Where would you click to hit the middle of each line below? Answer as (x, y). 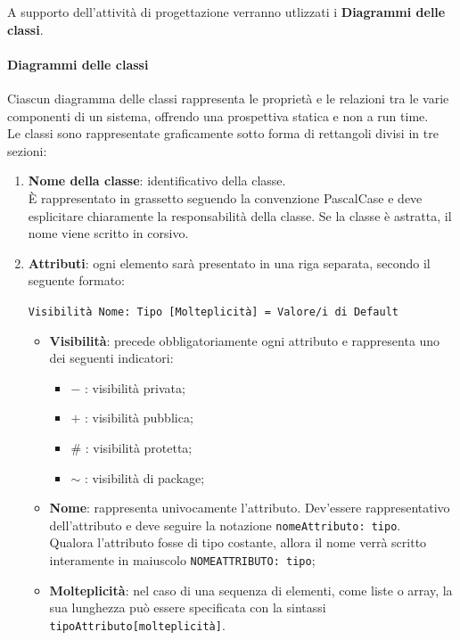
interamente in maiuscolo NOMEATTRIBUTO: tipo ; (182, 559)
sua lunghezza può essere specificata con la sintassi (188, 607)
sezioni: (27, 150)
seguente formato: (77, 280)
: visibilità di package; (144, 477)
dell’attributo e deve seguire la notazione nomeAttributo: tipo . (225, 525)
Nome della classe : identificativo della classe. (157, 181)
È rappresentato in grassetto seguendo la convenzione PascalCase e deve (225, 197)
